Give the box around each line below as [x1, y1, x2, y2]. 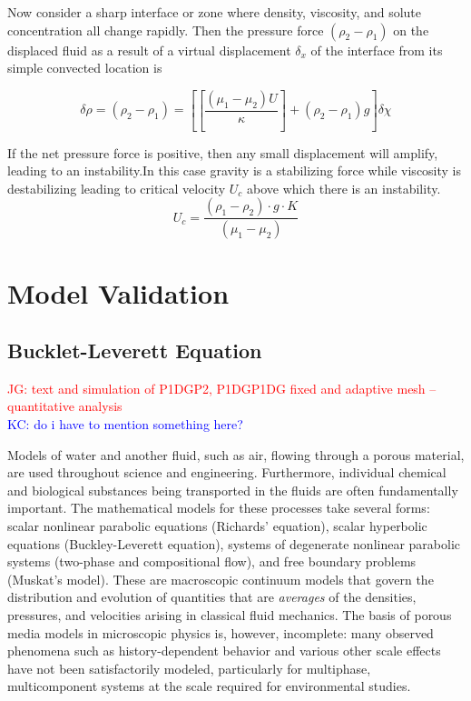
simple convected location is [7, 58, 162, 77]
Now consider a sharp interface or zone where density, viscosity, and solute [7, 3, 422, 21]
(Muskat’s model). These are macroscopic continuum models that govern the [7, 569, 434, 588]
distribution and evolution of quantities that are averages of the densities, [7, 587, 417, 606]
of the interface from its [310, 40, 443, 59]
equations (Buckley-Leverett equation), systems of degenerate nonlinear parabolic [7, 534, 461, 553]
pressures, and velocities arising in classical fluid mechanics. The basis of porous [7, 606, 452, 625]
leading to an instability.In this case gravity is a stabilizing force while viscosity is [7, 161, 462, 180]
